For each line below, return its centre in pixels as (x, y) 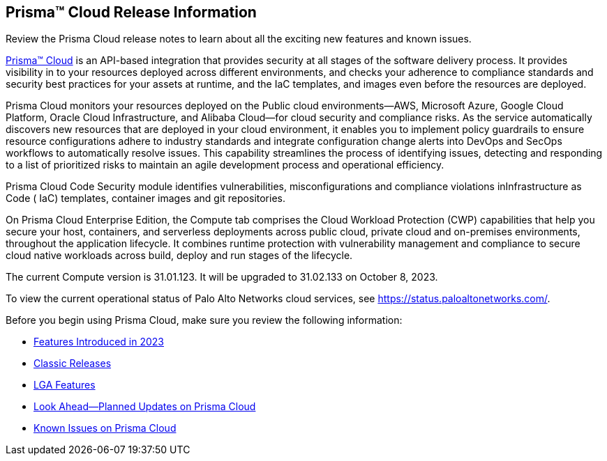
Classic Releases (73, 364)
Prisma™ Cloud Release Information (131, 12)
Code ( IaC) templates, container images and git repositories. (145, 198)
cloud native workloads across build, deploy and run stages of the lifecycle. (179, 256)
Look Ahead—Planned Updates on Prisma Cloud (145, 407)
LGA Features (65, 385)
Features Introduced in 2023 (99, 342)
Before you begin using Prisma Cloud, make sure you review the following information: (204, 320)
